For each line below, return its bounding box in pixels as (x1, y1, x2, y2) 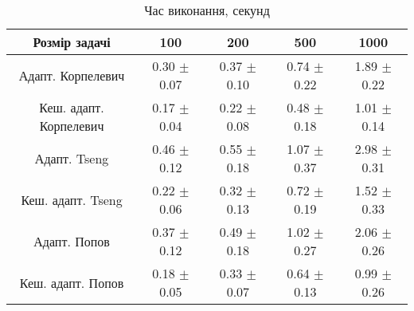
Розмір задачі (33, 33, 111, 51)
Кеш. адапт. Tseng (21, 190, 123, 209)
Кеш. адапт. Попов (19, 273, 124, 292)
